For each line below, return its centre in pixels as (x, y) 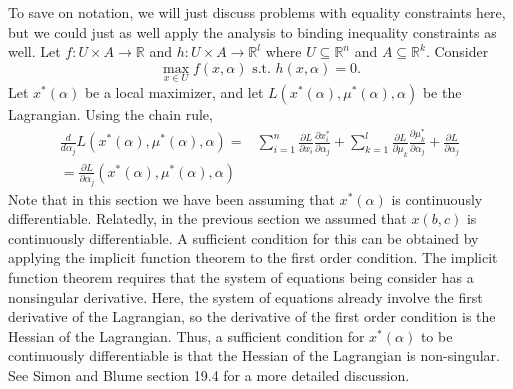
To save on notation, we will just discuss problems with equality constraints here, (257, 12)
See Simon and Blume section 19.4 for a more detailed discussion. (209, 375)
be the (442, 92)
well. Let (34, 51)
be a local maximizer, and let (174, 92)
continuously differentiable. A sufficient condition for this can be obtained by (243, 237)
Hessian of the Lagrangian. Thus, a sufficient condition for (186, 335)
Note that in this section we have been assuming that (171, 198)
